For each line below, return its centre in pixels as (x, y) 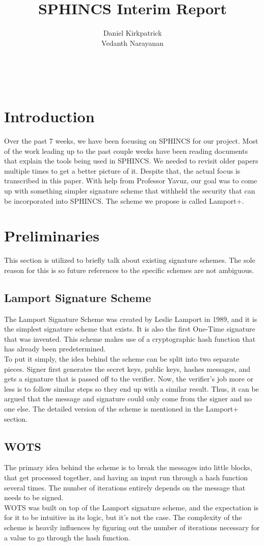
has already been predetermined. (55, 349)
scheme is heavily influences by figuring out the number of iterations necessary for (132, 527)
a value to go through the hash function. (67, 537)
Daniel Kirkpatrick (133, 33)
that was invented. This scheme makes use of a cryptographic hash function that (130, 338)
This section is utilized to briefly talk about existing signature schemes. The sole (130, 260)
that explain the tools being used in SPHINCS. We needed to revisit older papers (131, 161)
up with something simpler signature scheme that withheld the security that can (130, 190)
